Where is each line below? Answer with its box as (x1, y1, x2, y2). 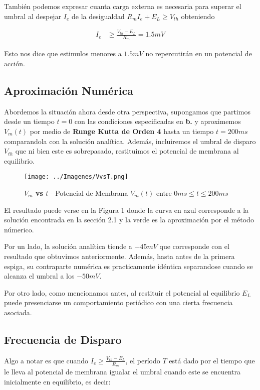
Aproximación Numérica (4, 82, 133, 98)
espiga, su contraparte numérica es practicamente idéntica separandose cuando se (4, 261, 253, 271)
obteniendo (181, 11, 215, 21)
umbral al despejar (4, 11, 62, 21)
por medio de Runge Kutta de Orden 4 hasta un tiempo (30, 125, 214, 136)
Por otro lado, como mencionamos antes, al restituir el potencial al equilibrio (4, 287, 240, 298)
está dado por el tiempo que (169, 355, 255, 365)
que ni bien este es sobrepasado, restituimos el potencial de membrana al (15, 146, 239, 156)
